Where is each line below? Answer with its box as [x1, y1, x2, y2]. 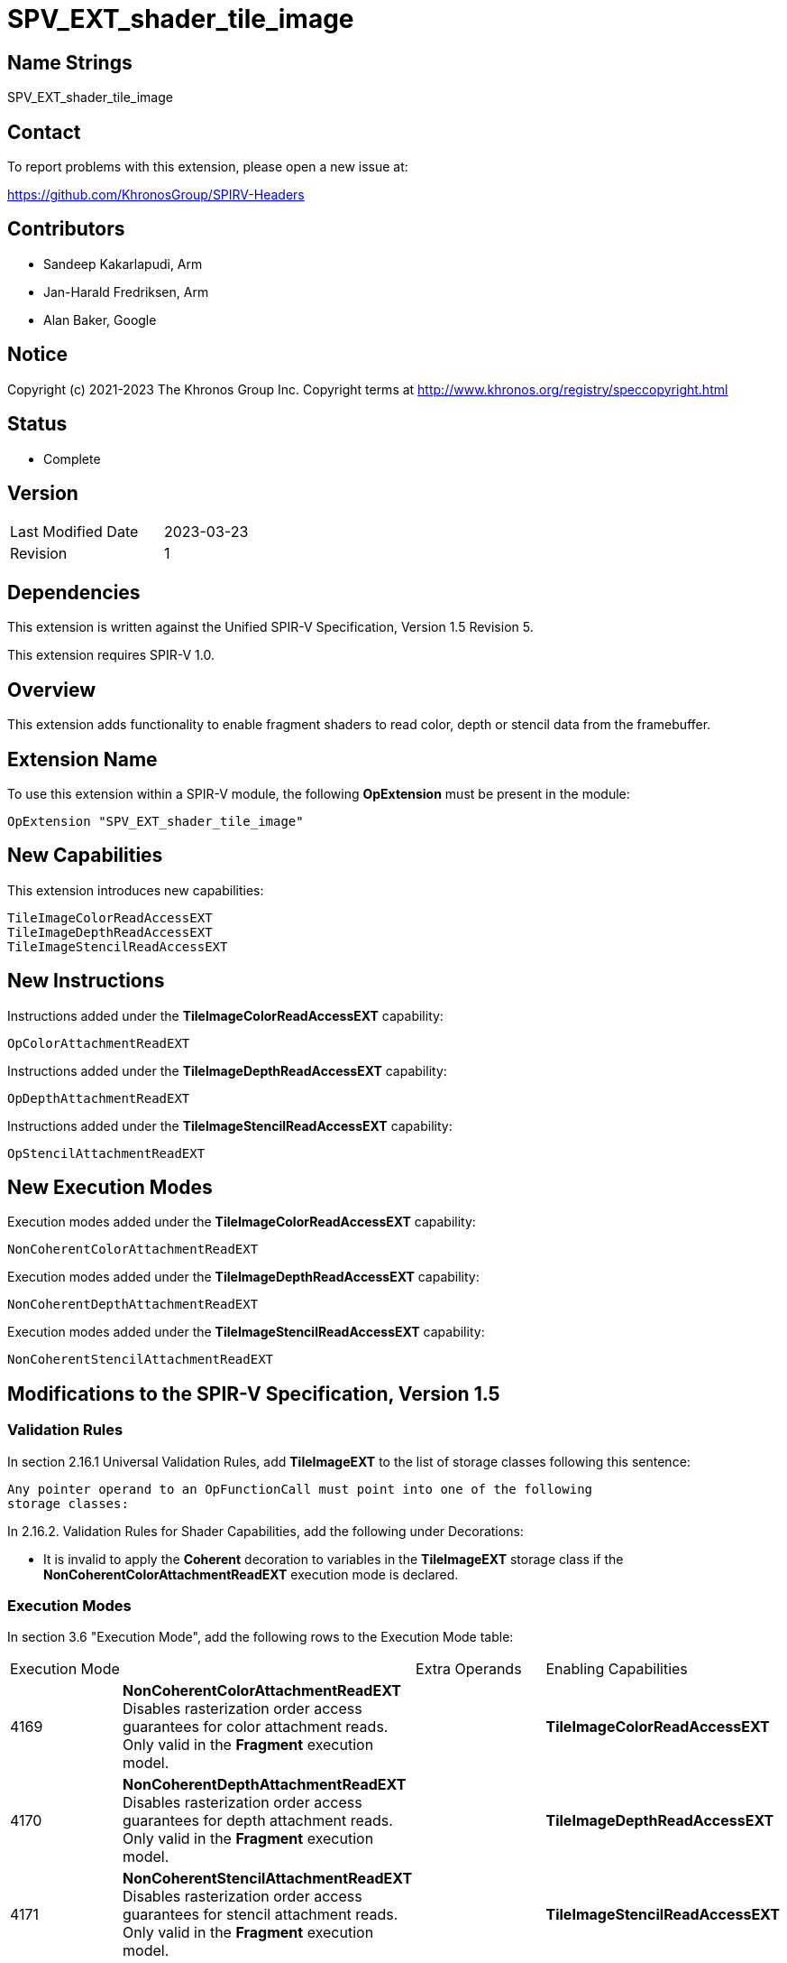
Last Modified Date [10, 523, 139, 542]
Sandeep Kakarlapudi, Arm [43, 255, 203, 272]
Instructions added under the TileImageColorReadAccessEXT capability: [7, 1007, 444, 1023]
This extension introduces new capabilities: [7, 882, 264, 898]
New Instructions [7, 969, 165, 993]
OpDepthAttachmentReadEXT [7, 1090, 190, 1106]
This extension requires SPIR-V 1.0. [7, 647, 215, 663]
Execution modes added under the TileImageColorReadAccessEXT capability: [7, 1214, 476, 1230]
